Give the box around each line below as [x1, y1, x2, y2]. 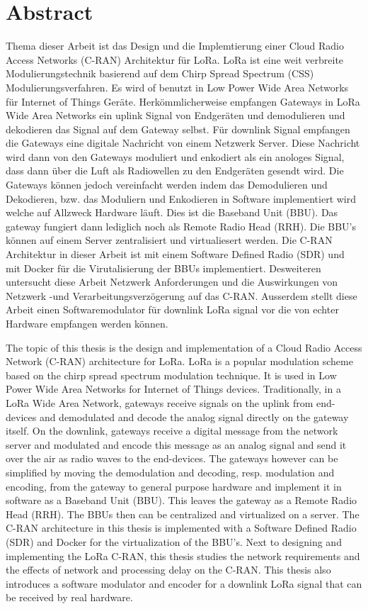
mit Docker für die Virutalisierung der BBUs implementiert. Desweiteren [6, 260, 321, 275]
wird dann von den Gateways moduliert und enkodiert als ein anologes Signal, [6, 149, 345, 164]
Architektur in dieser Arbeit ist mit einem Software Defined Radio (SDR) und [6, 247, 345, 262]
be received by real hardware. [6, 590, 133, 605]
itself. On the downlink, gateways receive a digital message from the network [6, 423, 338, 438]
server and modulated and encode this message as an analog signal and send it [6, 437, 347, 452]
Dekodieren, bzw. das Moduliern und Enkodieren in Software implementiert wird [6, 191, 357, 206]
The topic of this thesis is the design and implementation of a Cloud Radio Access [6, 340, 362, 354]
